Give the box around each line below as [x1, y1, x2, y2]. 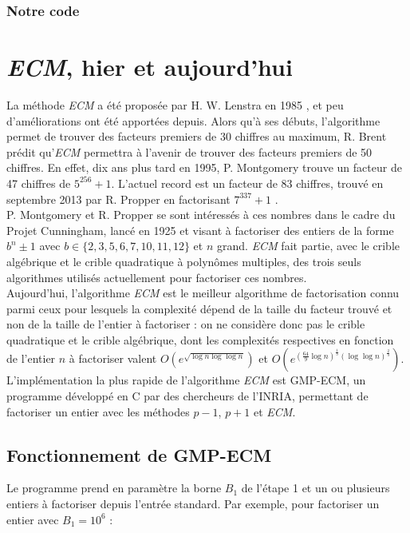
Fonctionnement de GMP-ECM [6, 442, 272, 467]
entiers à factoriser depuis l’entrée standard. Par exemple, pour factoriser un [6, 495, 380, 512]
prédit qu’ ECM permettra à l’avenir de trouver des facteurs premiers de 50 [6, 143, 373, 160]
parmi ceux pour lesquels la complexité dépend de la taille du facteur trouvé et [6, 300, 392, 316]
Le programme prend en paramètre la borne [6, 479, 222, 496]
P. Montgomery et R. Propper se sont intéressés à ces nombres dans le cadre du [6, 206, 396, 223]
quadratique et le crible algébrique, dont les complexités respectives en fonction [6, 331, 394, 348]
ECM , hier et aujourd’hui [6, 50, 293, 84]
